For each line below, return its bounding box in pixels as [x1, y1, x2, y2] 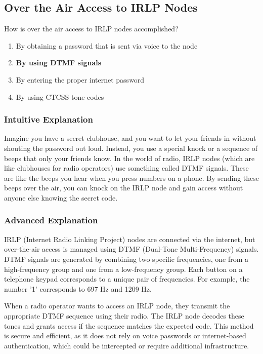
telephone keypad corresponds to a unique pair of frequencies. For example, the [4, 273, 250, 284]
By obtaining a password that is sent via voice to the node [16, 40, 198, 51]
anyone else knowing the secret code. [4, 192, 118, 203]
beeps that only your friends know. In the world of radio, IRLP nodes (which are [4, 152, 255, 163]
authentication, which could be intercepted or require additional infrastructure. [4, 340, 249, 350]
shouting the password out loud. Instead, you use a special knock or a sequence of [4, 142, 258, 153]
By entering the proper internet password [16, 74, 145, 85]
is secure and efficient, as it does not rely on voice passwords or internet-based [4, 330, 246, 341]
